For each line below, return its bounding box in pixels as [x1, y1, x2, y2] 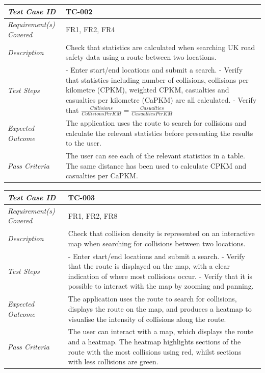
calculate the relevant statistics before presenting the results [65, 127, 253, 138]
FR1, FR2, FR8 [68, 210, 118, 221]
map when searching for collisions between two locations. [68, 238, 246, 248]
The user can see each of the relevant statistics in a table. [65, 150, 245, 161]
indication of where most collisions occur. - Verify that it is [68, 270, 253, 281]
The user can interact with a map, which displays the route [68, 326, 254, 337]
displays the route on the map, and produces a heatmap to [68, 303, 252, 314]
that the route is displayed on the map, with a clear [68, 261, 230, 271]
